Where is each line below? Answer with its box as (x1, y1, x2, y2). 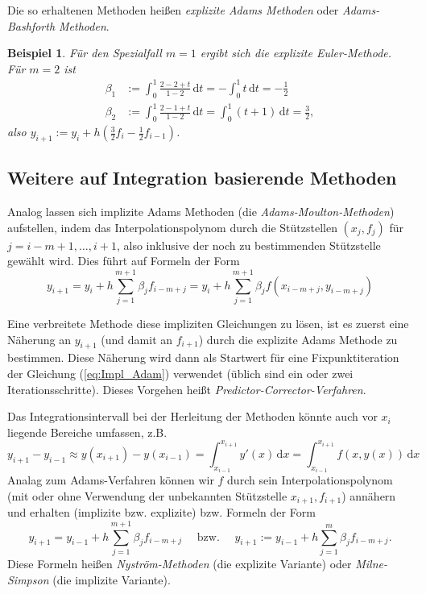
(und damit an (101, 330, 173, 347)
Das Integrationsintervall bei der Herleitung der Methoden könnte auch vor (7, 408, 378, 425)
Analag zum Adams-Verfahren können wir (7, 471, 214, 488)
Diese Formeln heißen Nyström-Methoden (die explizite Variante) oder (7, 555, 352, 571)
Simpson (7, 571, 49, 588)
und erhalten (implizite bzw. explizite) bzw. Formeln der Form (7, 504, 316, 521)
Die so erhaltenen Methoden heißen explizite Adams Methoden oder (7, 2, 339, 18)
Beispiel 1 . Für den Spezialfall (7, 44, 162, 61)
